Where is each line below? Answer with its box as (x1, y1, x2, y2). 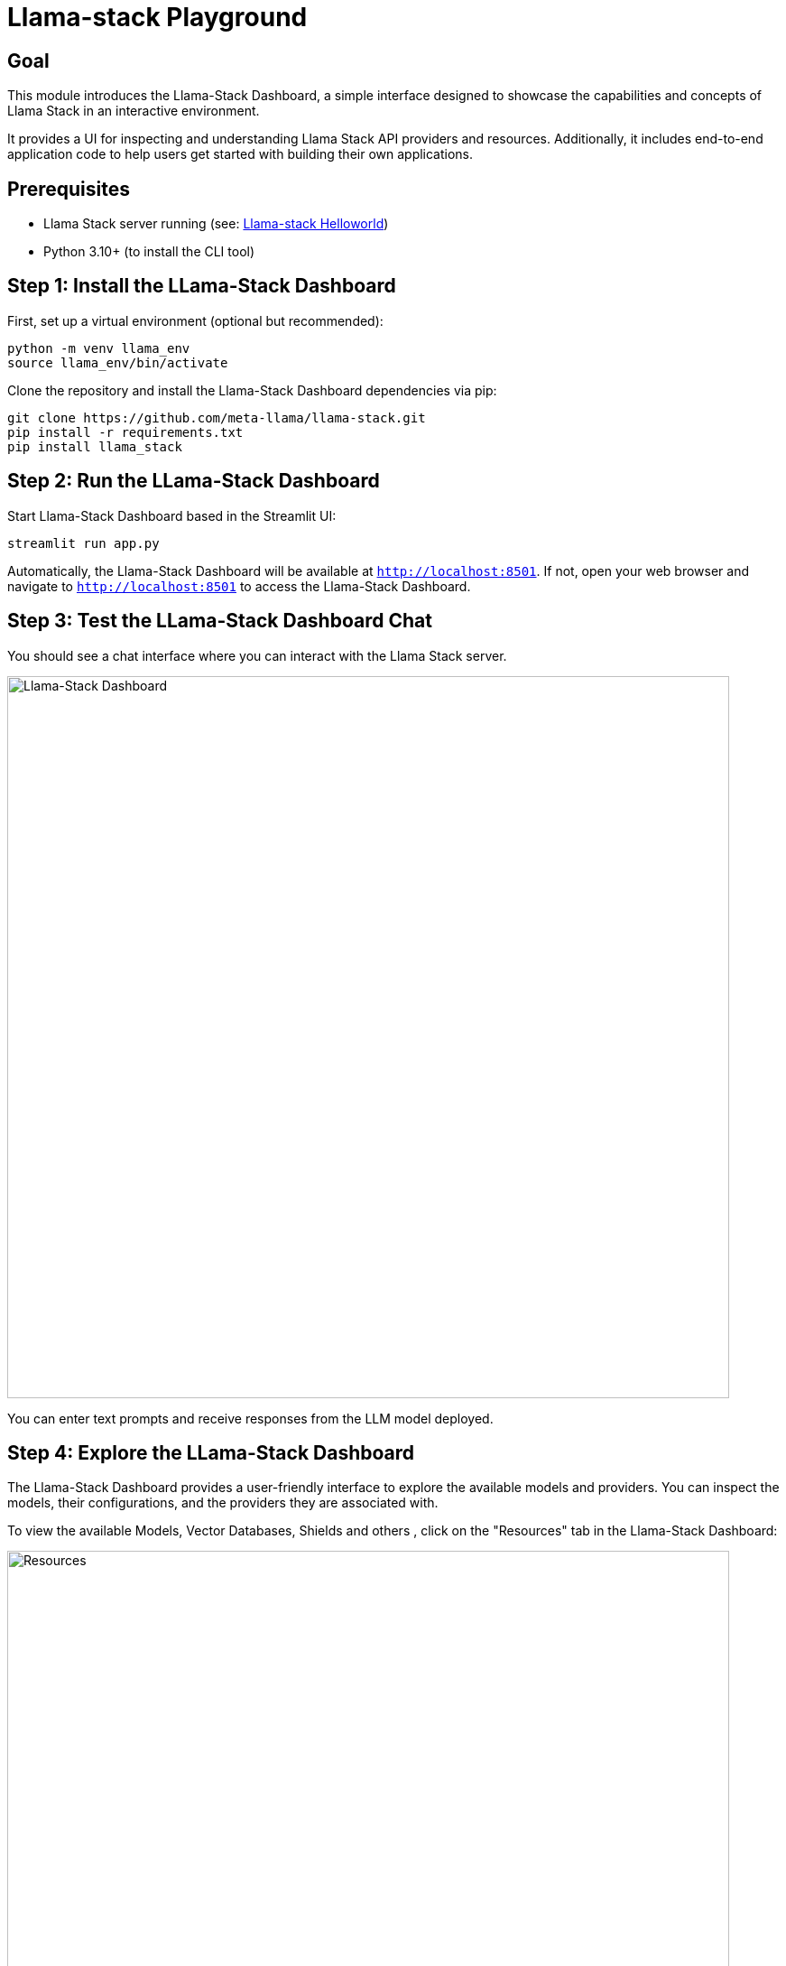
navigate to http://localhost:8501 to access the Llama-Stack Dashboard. (7, 578, 471, 594)
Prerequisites (7, 177, 130, 200)
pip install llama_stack (7, 439, 182, 454)
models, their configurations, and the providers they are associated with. (7, 1495, 439, 1511)
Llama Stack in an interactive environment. (7, 103, 260, 119)
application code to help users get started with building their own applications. (7, 146, 474, 162)
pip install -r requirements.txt (7, 424, 244, 440)
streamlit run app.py (7, 535, 160, 551)
